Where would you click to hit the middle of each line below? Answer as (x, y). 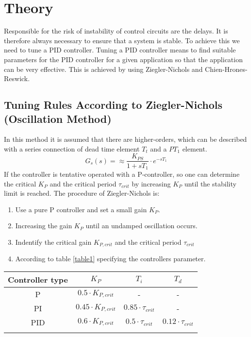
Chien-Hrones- (226, 69)
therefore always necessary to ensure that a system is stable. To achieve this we (122, 40)
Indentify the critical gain (53, 242)
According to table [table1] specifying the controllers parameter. (110, 259)
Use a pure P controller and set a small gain (81, 209)
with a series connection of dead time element (72, 148)
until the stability (210, 183)
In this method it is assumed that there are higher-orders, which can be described (125, 139)
